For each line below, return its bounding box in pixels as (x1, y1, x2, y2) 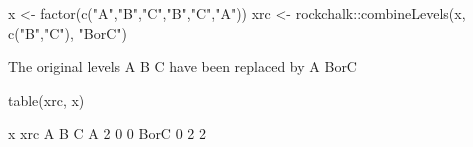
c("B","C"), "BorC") (8, 22, 127, 43)
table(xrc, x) (8, 89, 85, 110)
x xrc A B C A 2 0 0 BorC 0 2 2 (8, 123, 206, 144)
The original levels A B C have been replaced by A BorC (8, 56, 357, 77)
